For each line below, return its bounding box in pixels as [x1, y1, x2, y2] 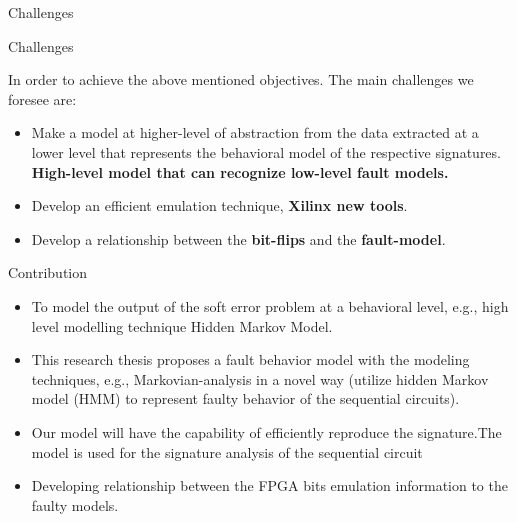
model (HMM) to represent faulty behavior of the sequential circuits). [31, 388, 460, 409]
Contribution [8, 262, 88, 283]
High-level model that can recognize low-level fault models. [31, 161, 449, 182]
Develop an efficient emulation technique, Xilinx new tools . [31, 195, 408, 216]
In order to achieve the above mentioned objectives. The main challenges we [8, 69, 474, 90]
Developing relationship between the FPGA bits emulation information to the [31, 475, 508, 496]
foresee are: [8, 88, 77, 109]
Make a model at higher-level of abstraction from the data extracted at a [31, 122, 479, 143]
